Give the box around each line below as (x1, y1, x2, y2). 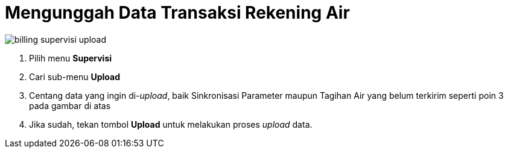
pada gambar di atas (29, 100, 111, 111)
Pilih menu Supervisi (29, 52, 112, 63)
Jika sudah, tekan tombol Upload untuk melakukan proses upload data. (29, 119, 313, 130)
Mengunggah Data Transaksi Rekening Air (5, 2, 350, 23)
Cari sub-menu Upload (29, 71, 120, 82)
